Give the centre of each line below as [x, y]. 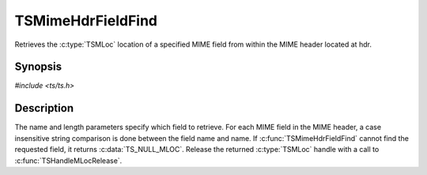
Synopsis [38, 67]
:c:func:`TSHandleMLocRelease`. [68, 160]
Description [44, 108]
